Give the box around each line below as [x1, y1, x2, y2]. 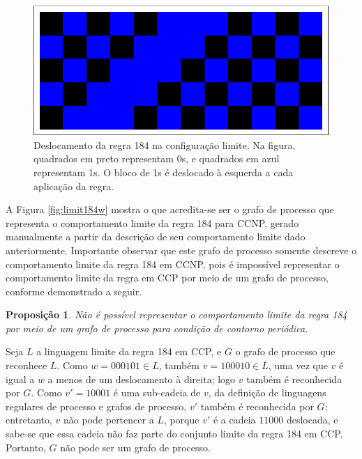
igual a [6, 371, 35, 386]
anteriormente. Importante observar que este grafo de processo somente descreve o [6, 242, 357, 257]
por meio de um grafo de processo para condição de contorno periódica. [6, 320, 308, 335]
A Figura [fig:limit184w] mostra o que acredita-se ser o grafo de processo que [6, 202, 334, 217]
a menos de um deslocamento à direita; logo [47, 371, 236, 386]
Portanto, [6, 439, 46, 454]
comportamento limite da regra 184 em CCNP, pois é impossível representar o [6, 256, 340, 271]
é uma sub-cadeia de [113, 385, 201, 400]
